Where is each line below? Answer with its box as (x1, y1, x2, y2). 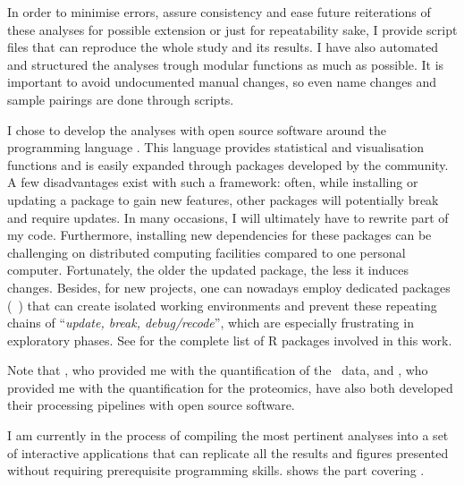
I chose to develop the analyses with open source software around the (7, 120, 386, 139)
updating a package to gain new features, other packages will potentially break (7, 190, 439, 208)
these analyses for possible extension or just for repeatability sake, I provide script (7, 20, 458, 38)
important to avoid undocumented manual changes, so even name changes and (7, 72, 437, 91)
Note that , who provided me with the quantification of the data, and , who (7, 361, 428, 379)
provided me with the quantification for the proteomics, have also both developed (7, 378, 453, 396)
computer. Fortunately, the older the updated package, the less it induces (7, 260, 409, 279)
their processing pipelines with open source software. (7, 396, 295, 414)
